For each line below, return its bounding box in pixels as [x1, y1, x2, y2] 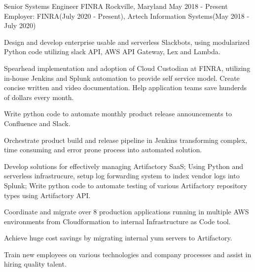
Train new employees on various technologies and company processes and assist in [4, 249, 252, 259]
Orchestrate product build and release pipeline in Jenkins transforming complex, [4, 135, 248, 145]
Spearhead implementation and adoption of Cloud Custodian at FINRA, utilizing [4, 63, 251, 73]
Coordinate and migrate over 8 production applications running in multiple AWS [4, 206, 249, 217]
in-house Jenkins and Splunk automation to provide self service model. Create [4, 72, 240, 83]
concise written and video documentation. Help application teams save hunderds [4, 82, 247, 93]
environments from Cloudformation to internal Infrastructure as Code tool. [4, 216, 231, 226]
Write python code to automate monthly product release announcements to [4, 108, 232, 119]
